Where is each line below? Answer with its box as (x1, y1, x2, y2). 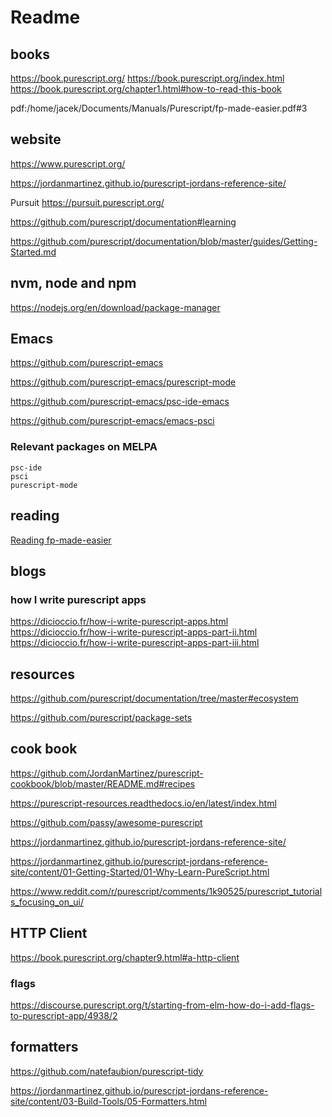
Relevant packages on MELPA (10, 440, 158, 454)
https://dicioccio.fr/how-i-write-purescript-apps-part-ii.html (10, 626, 258, 638)
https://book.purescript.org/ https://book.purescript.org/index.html (10, 72, 285, 84)
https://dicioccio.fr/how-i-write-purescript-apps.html (10, 616, 229, 628)
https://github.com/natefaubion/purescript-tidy (10, 1065, 204, 1077)
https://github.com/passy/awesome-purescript (10, 816, 203, 828)
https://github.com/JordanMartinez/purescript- (10, 767, 204, 779)
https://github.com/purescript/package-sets (10, 712, 193, 724)
